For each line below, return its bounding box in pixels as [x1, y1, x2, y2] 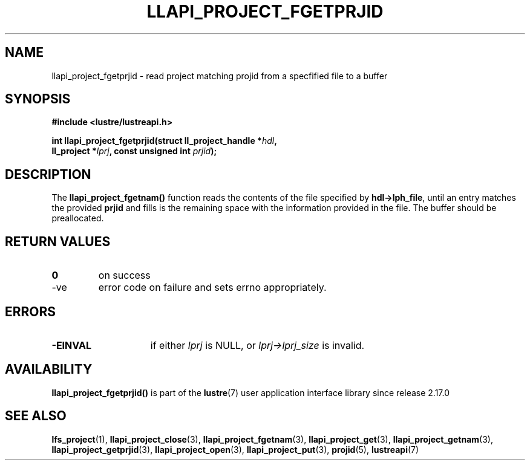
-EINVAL [51, 339, 91, 351]
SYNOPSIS [5, 91, 71, 107]
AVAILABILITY [5, 362, 93, 377]
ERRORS [5, 304, 56, 319]
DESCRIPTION [5, 166, 91, 182]
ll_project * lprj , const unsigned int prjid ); [51, 146, 217, 157]
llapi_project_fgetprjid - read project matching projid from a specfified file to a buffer [51, 70, 388, 81]
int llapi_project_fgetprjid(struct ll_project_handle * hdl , [51, 135, 277, 146]
